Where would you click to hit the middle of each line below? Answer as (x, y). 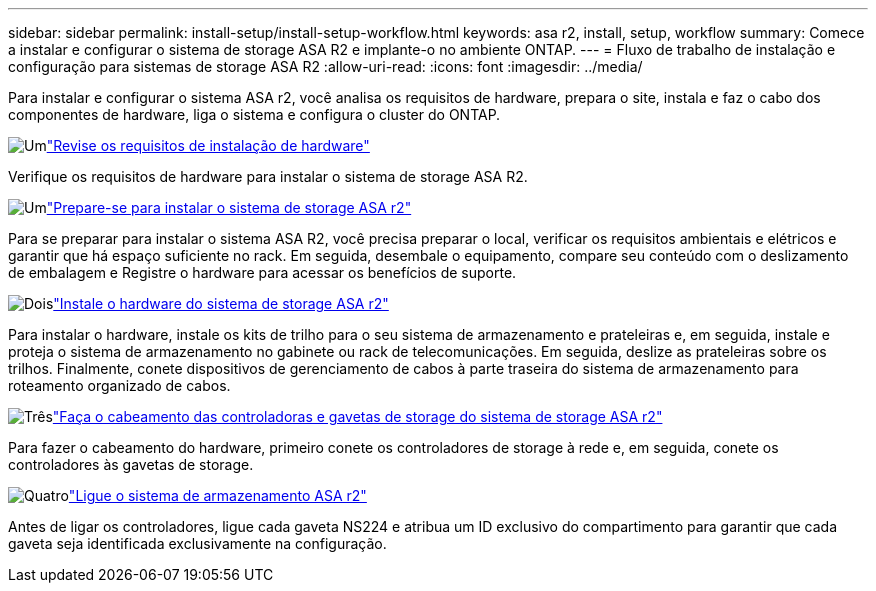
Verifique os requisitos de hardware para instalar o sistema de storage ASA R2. (268, 176)
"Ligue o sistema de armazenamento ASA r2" (217, 495)
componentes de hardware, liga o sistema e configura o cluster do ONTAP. (254, 114)
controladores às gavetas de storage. (131, 464)
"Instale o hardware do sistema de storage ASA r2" (221, 303)
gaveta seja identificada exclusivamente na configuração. (197, 543)
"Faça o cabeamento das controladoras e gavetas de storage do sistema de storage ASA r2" (357, 416)
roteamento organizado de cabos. (119, 385)
